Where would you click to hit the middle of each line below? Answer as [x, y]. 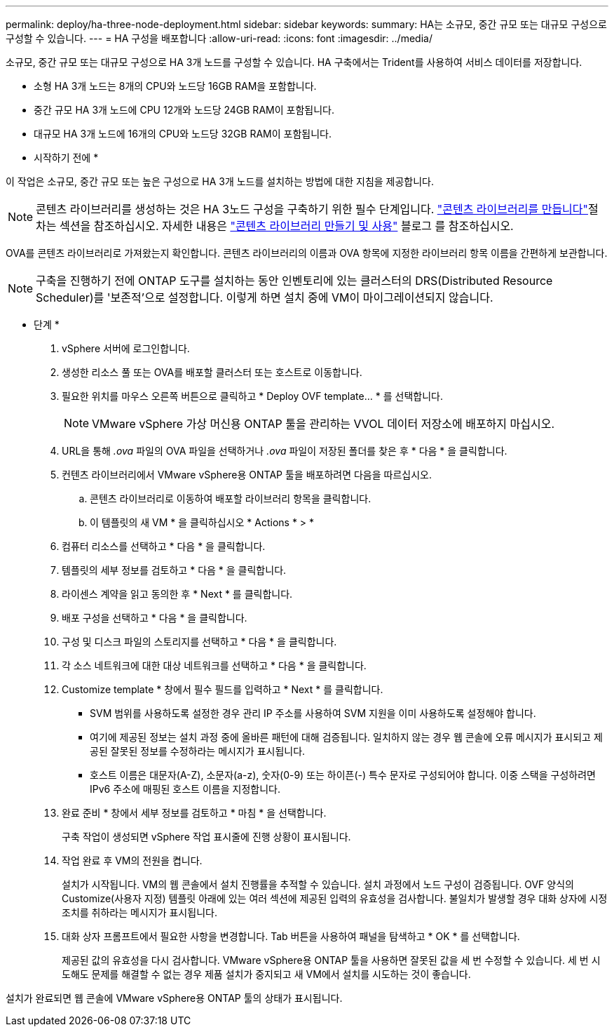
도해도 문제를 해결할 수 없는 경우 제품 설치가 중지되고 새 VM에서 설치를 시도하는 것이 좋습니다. [266, 974]
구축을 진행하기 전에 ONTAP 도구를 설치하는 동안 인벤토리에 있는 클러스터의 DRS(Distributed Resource [294, 281]
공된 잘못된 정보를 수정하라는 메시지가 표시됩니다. [198, 751]
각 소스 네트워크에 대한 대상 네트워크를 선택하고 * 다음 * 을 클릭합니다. [214, 665]
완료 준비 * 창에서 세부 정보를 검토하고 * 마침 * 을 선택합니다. [194, 813]
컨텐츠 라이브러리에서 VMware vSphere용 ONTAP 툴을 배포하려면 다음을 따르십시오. [247, 475]
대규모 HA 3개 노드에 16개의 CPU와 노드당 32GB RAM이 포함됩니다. [183, 134]
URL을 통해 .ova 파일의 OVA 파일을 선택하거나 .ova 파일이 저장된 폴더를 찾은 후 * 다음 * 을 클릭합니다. [285, 451]
